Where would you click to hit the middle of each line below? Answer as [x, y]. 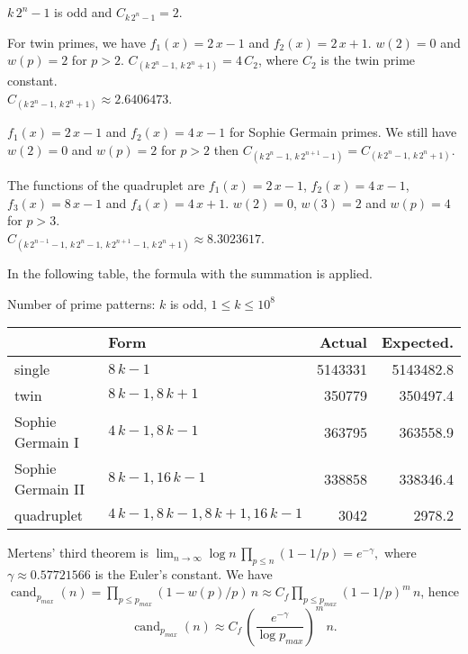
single [32, 369]
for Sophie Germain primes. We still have [343, 132]
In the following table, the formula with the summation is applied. [190, 272]
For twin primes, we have [76, 42]
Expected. [417, 342]
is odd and [83, 12]
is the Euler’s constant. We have [184, 573]
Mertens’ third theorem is [78, 553]
